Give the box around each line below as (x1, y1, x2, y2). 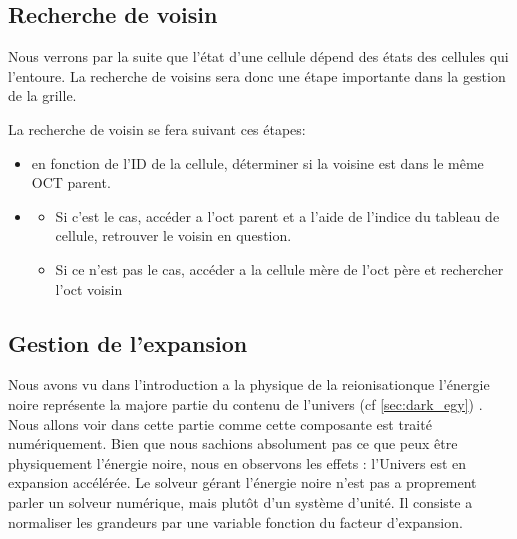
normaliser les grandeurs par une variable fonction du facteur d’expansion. (8, 511, 463, 532)
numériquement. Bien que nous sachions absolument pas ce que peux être (8, 433, 458, 454)
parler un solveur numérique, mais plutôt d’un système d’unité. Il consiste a (8, 491, 473, 512)
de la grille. (8, 85, 77, 106)
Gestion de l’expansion (8, 327, 248, 358)
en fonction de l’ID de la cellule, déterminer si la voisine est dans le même (31, 152, 484, 173)
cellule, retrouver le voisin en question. (55, 225, 292, 246)
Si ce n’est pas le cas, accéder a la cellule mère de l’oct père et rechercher (55, 258, 504, 279)
